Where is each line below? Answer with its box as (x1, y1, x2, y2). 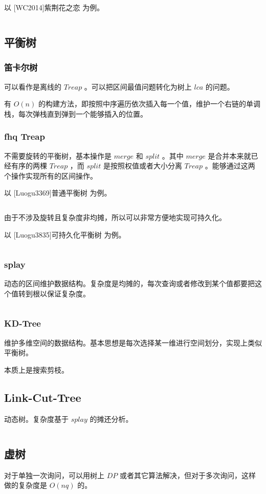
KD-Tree (4, 317, 41, 330)
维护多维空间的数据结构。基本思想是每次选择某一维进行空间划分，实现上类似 (4, 337, 262, 348)
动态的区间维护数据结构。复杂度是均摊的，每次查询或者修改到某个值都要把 (4, 278, 255, 289)
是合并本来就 (208, 150, 251, 161)
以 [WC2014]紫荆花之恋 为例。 (4, 2, 104, 12)
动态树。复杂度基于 (4, 413, 69, 424)
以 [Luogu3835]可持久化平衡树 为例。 (4, 229, 126, 240)
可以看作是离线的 (4, 81, 61, 92)
